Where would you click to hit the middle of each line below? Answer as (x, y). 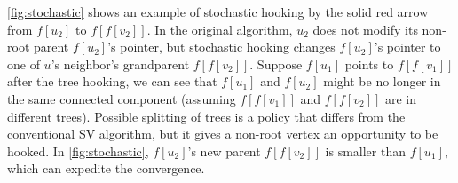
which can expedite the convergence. (106, 168)
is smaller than (365, 151)
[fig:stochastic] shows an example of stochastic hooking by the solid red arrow (218, 12)
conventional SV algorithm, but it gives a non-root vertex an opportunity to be (223, 134)
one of (24, 64)
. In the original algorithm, (220, 29)
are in (401, 98)
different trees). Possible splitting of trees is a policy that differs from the (206, 116)
